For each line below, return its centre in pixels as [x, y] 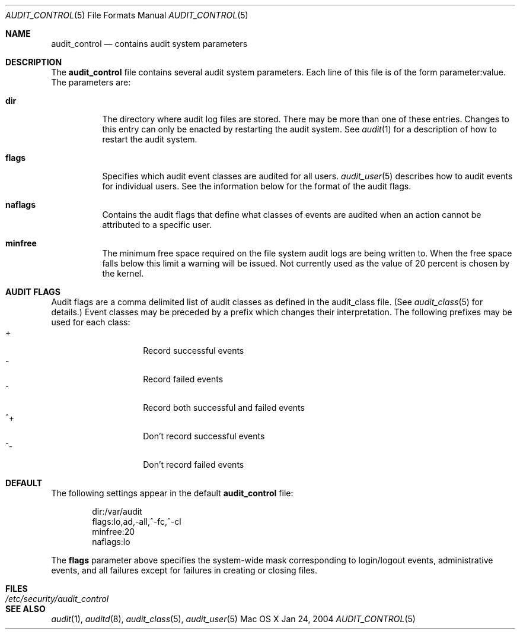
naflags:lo [111, 542]
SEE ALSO [25, 609]
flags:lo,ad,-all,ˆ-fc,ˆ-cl [137, 522]
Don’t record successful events [204, 436]
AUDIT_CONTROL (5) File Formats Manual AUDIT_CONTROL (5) [127, 15]
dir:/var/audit [117, 511]
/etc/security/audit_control [57, 599]
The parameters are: [91, 82]
